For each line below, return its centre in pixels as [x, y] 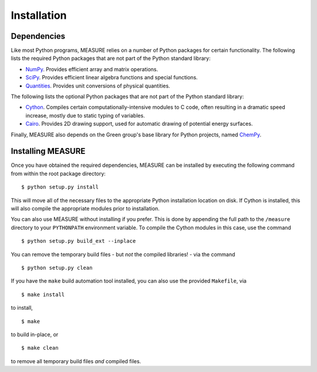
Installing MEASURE [48, 151]
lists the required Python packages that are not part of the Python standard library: [111, 58]
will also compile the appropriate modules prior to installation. [85, 209]
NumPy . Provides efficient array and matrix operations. [92, 69]
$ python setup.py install [60, 187]
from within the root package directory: [58, 173]
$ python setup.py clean [57, 268]
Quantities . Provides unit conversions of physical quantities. [98, 86]
